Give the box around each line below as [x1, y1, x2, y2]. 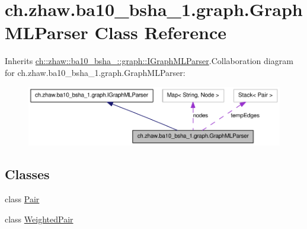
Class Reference [94, 20, 226, 44]
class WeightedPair [5, 212, 73, 225]
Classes [5, 165, 50, 183]
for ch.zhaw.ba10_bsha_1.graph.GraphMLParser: [5, 66, 186, 78]
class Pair [5, 193, 40, 205]
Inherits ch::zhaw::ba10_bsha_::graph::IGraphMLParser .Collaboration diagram [5, 55, 293, 67]
